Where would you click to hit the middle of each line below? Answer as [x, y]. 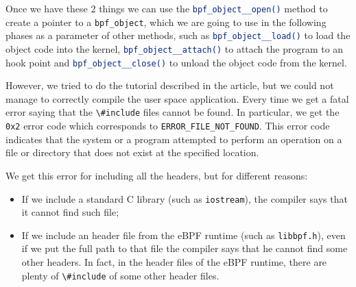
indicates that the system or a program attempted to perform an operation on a [174, 139]
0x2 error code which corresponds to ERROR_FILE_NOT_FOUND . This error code [168, 126]
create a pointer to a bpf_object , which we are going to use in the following [166, 22]
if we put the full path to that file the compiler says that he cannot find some [185, 248]
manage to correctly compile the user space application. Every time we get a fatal [177, 98]
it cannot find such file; [70, 212]
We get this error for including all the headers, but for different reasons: [157, 175]
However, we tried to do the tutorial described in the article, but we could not [170, 85]
